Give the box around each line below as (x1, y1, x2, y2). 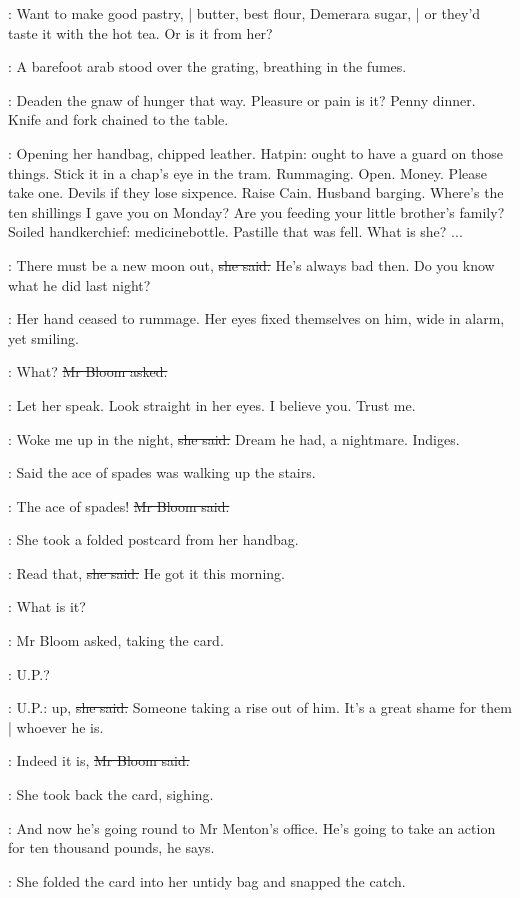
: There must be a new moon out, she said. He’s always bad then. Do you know (8, 254, 495, 275)
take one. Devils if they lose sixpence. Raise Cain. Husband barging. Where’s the (8, 182, 504, 203)
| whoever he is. (8, 716, 104, 737)
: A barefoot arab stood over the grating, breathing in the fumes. (8, 56, 407, 77)
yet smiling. (8, 327, 79, 348)
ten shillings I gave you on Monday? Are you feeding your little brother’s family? (8, 201, 505, 222)
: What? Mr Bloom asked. (8, 361, 168, 382)
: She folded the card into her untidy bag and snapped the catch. (8, 870, 406, 891)
